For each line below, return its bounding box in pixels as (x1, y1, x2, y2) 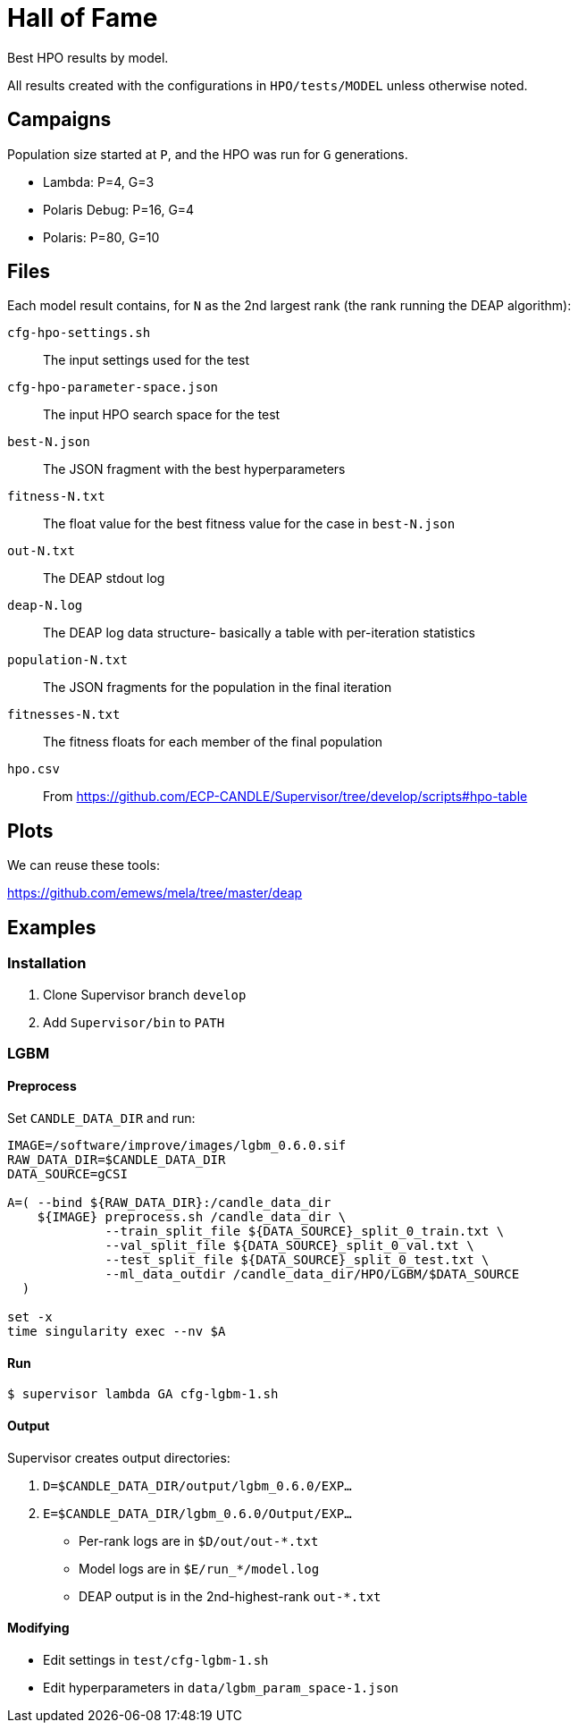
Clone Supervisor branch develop (43, 986, 247, 1002)
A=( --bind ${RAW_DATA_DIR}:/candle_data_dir (7, 1195, 331, 1211)
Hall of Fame (7, 3, 158, 33)
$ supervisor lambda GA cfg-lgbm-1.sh (7, 1387, 279, 1402)
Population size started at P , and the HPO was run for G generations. (7, 146, 408, 162)
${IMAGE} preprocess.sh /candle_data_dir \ (37, 1210, 347, 1225)
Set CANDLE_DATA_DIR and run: (7, 1110, 196, 1127)
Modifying (7, 1620, 70, 1636)
